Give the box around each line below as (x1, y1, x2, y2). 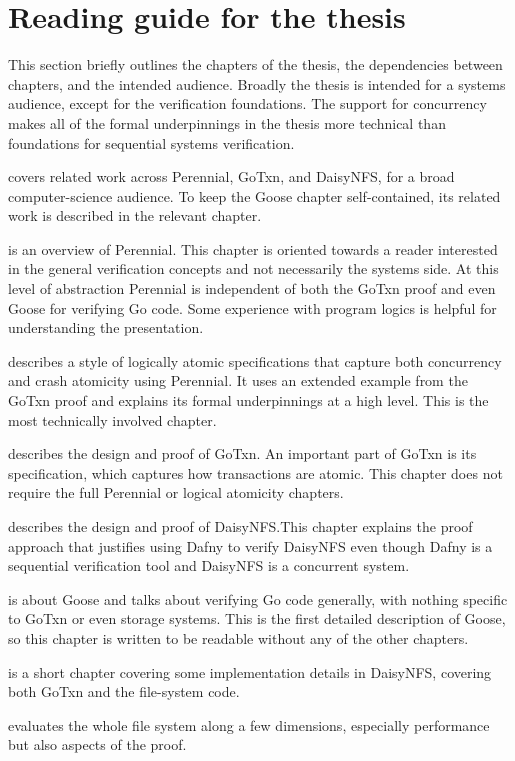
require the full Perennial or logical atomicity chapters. (8, 482, 344, 503)
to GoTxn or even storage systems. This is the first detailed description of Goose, (8, 608, 506, 629)
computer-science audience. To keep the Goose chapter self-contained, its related (8, 185, 501, 206)
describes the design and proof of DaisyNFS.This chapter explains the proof (8, 516, 473, 536)
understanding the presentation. (8, 317, 204, 338)
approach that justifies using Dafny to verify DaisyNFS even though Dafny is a (8, 535, 493, 556)
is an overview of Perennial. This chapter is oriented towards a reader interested (8, 238, 498, 259)
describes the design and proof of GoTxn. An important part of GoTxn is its (8, 443, 477, 464)
